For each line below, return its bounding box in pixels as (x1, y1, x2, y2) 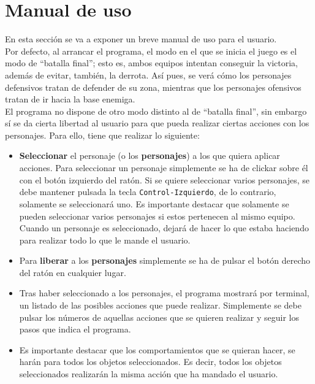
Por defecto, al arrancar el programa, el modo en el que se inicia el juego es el (5, 44, 297, 57)
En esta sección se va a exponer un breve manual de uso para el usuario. (5, 33, 277, 45)
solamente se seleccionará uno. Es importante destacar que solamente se (19, 197, 289, 210)
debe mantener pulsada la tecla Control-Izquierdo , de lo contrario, (19, 185, 276, 198)
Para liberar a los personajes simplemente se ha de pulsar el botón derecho (19, 254, 310, 267)
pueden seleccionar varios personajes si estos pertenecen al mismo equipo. (19, 209, 295, 222)
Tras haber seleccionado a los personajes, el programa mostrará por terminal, (19, 286, 309, 299)
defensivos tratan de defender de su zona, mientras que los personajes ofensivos (5, 80, 302, 93)
